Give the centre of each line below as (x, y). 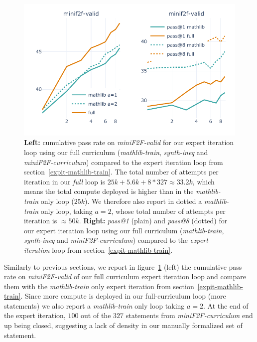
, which (203, 181)
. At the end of (226, 305)
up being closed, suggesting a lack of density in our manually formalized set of (123, 325)
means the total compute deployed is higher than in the (109, 191)
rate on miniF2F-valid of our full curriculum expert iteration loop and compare (125, 276)
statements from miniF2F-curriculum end (189, 315)
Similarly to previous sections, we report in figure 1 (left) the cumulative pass (123, 266)
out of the (96, 315)
